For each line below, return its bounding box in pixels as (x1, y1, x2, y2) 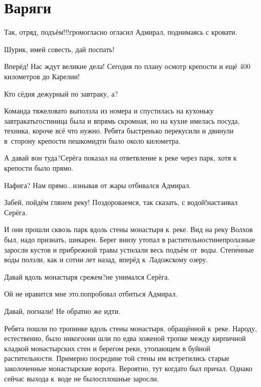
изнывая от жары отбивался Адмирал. (73, 179, 191, 190)
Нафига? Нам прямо (4, 179, 67, 190)
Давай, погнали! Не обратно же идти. (4, 306, 121, 316)
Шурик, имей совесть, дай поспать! (4, 43, 115, 54)
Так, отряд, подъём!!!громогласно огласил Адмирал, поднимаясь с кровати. (4, 27, 237, 37)
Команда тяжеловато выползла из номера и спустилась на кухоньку (4, 105, 214, 116)
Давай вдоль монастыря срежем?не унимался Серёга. (4, 271, 170, 282)
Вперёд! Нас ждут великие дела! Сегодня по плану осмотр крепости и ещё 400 (4, 61, 251, 72)
